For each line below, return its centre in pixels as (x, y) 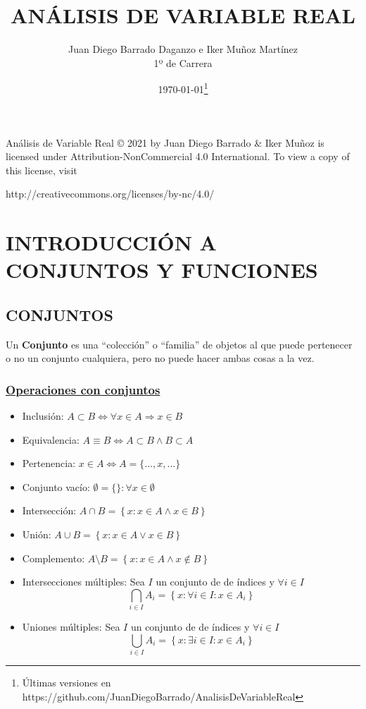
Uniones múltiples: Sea (71, 627)
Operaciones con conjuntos (83, 389)
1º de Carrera (183, 62)
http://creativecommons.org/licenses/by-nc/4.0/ (110, 194)
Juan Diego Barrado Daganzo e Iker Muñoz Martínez (183, 49)
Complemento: (53, 558)
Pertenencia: (49, 463)
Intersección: (49, 510)
